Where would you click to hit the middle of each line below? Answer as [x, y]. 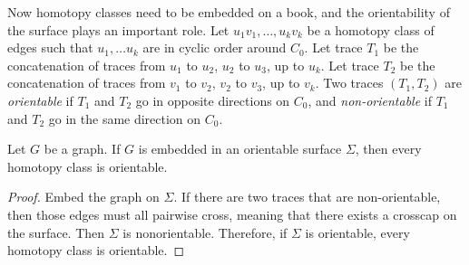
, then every [388, 149]
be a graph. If [82, 149]
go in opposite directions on [213, 100]
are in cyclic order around [215, 47]
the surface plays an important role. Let [118, 29]
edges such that [50, 47]
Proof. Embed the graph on [83, 197]
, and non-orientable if [370, 100]
